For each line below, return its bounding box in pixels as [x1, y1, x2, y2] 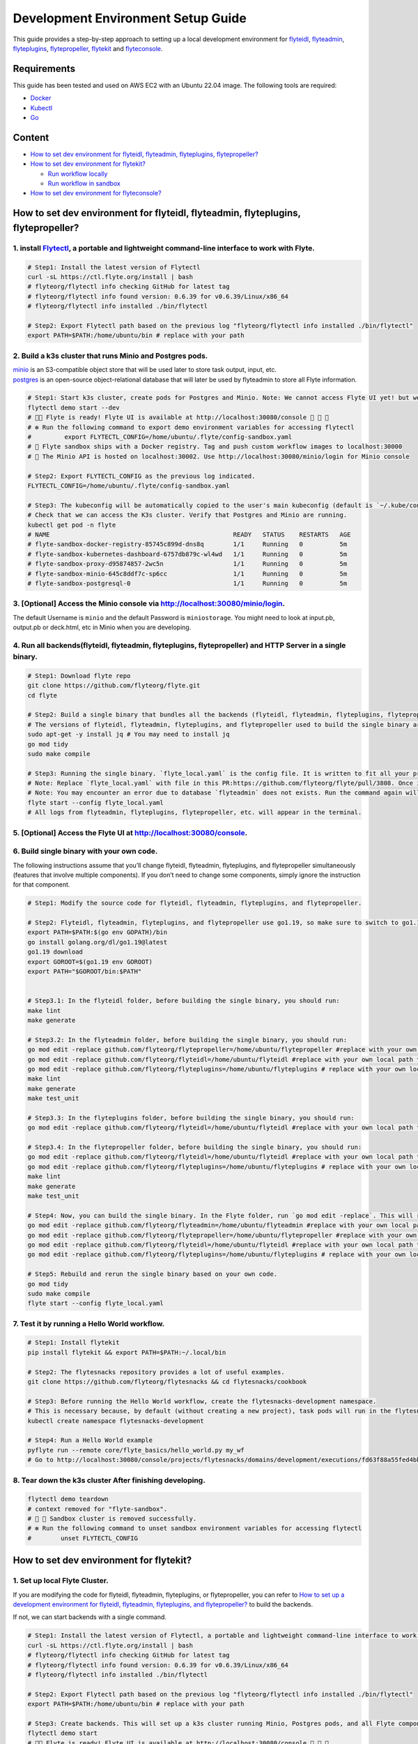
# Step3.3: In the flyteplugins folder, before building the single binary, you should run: [27, 1113, 355, 1122]
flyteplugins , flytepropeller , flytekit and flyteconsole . [13, 44, 163, 52]
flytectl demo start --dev [27, 403, 120, 412]
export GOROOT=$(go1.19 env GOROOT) [27, 958, 153, 965]
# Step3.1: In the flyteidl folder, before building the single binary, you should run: [27, 997, 341, 1005]
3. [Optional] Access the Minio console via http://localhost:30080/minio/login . [13, 599, 286, 608]
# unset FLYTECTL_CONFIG [27, 1534, 139, 1542]
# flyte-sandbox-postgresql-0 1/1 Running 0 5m [27, 579, 348, 587]
